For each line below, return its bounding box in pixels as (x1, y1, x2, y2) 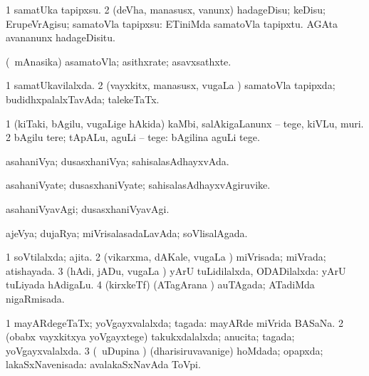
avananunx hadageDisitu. (6, 30, 115, 45)
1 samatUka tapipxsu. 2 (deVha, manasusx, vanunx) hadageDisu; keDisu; (6, 2, 326, 16)
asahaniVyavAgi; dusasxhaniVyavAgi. (6, 201, 170, 216)
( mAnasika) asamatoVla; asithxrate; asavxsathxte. (6, 53, 232, 68)
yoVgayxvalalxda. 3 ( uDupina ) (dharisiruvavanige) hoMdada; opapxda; (6, 343, 323, 357)
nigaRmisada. (6, 291, 65, 305)
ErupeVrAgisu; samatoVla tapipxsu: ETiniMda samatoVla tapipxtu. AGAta (6, 16, 338, 31)
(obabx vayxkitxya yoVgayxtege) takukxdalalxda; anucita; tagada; (6, 329, 295, 344)
